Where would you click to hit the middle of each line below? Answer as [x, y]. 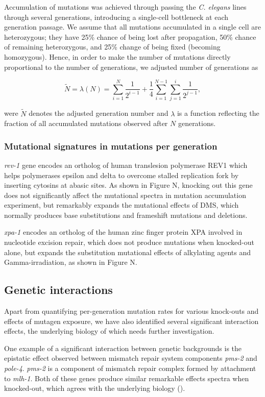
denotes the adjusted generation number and [99, 113]
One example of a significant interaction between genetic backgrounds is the [123, 348]
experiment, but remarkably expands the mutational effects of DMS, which [122, 205]
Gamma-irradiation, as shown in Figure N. [71, 262]
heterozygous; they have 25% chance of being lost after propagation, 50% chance [130, 36]
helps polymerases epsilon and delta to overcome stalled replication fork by [122, 175]
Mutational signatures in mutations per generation [111, 146]
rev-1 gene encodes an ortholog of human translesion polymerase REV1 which [126, 165]
